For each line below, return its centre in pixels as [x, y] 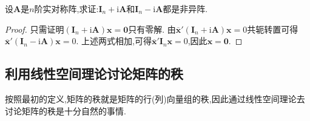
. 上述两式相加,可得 [114, 41]
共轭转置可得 [273, 29]
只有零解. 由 [152, 29]
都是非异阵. [185, 8]
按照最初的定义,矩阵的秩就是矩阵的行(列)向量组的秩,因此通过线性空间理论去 [155, 98]
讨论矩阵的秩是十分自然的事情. [66, 110]
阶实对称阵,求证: [66, 8]
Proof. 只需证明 [35, 29]
